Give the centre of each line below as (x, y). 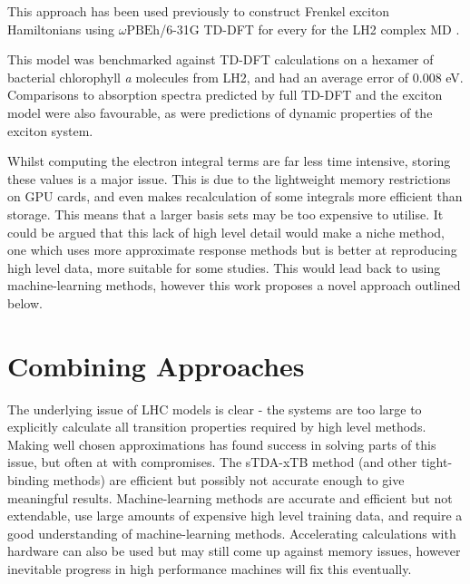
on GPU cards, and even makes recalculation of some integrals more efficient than (235, 196)
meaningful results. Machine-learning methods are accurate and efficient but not (230, 497)
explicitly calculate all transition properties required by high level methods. (217, 427)
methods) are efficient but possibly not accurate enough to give (229, 480)
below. (25, 302)
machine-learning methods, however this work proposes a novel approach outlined (234, 285)
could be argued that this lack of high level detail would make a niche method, (226, 232)
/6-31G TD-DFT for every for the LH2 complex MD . (310, 29)
